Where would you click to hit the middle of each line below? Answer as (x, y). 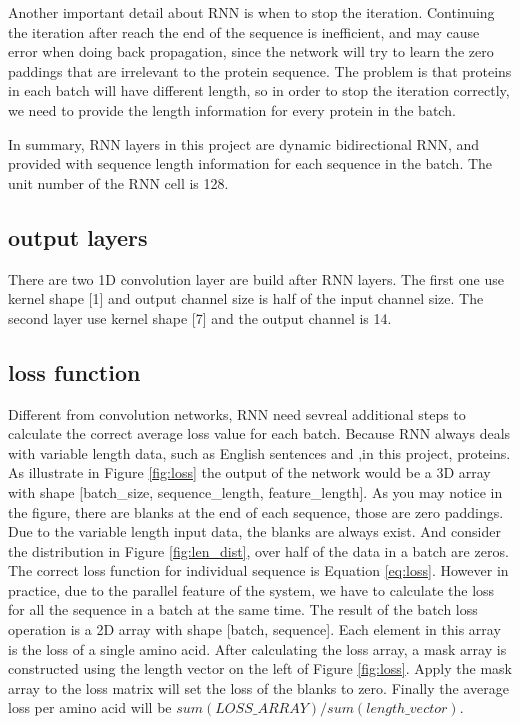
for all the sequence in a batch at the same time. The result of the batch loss (243, 609)
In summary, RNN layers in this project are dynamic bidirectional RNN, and (244, 143)
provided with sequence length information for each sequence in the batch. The (250, 163)
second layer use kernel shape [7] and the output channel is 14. (200, 317)
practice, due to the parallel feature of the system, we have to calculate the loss (251, 589)
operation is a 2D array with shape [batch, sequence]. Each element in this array (254, 629)
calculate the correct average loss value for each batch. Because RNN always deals (259, 433)
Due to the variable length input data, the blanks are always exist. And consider (254, 531)
